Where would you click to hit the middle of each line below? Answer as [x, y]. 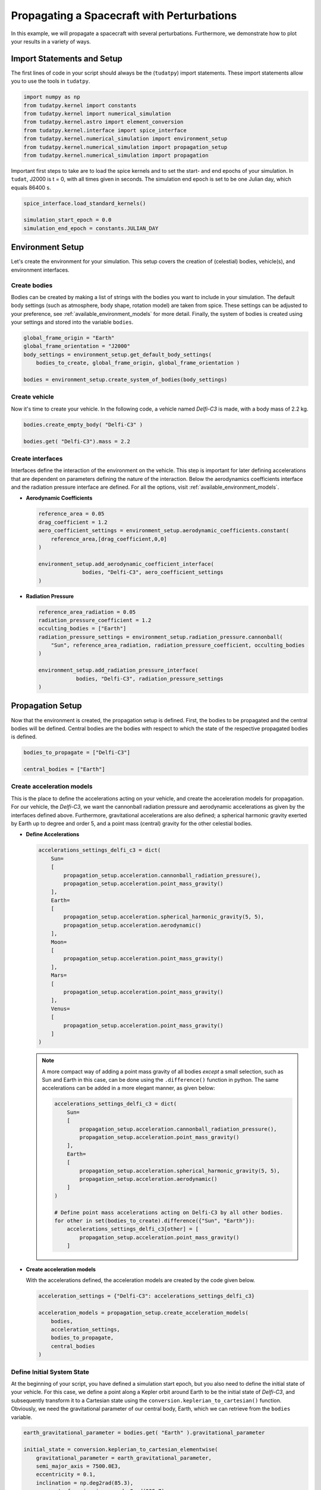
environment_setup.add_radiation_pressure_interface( [118, 670]
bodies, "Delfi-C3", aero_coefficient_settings [153, 572]
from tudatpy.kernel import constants [80, 105]
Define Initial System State [50, 1372]
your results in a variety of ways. [51, 41]
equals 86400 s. [31, 187]
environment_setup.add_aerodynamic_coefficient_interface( [126, 564]
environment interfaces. [40, 270]
